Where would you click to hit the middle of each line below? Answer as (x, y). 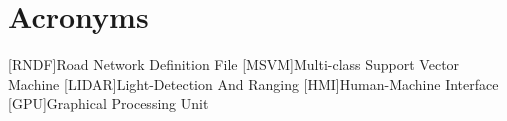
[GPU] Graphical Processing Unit (108, 103)
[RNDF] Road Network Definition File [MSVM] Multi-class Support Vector (234, 64)
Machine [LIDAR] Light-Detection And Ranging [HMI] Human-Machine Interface (253, 83)
